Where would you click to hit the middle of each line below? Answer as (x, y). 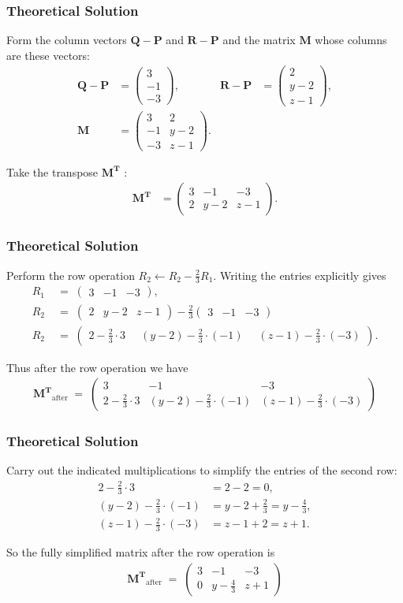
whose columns (351, 40)
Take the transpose (52, 171)
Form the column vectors (67, 40)
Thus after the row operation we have (97, 367)
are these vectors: (48, 55)
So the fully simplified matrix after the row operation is (141, 552)
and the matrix (259, 40)
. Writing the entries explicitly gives (300, 275)
